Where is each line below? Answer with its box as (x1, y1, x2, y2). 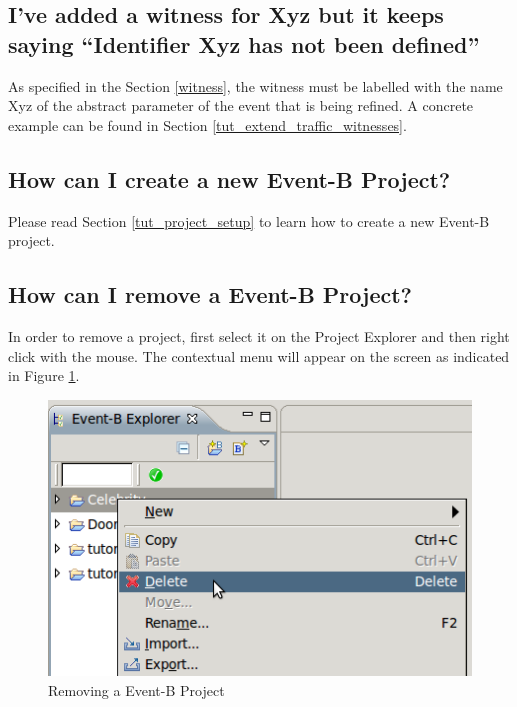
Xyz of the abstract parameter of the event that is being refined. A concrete (8, 95, 474, 116)
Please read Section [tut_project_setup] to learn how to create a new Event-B (8, 210, 490, 231)
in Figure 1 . (8, 365, 80, 386)
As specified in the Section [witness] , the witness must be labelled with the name (8, 75, 503, 96)
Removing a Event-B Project (48, 680, 225, 701)
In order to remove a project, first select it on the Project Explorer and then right (8, 325, 510, 346)
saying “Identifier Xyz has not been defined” (8, 28, 480, 59)
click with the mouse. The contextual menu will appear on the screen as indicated (8, 345, 510, 366)
